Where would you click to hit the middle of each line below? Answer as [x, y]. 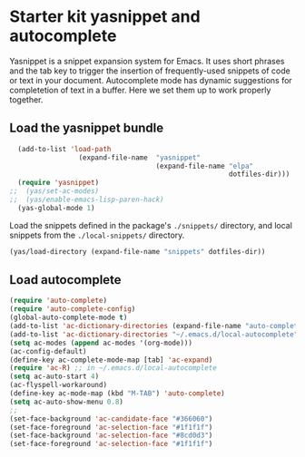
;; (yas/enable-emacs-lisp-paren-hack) [87, 199]
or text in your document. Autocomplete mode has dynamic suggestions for [151, 80]
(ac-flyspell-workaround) [58, 385]
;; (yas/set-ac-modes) [54, 191]
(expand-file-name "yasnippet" [140, 157]
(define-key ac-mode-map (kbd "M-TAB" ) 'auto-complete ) [117, 394]
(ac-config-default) [49, 351]
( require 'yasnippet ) [59, 183]
